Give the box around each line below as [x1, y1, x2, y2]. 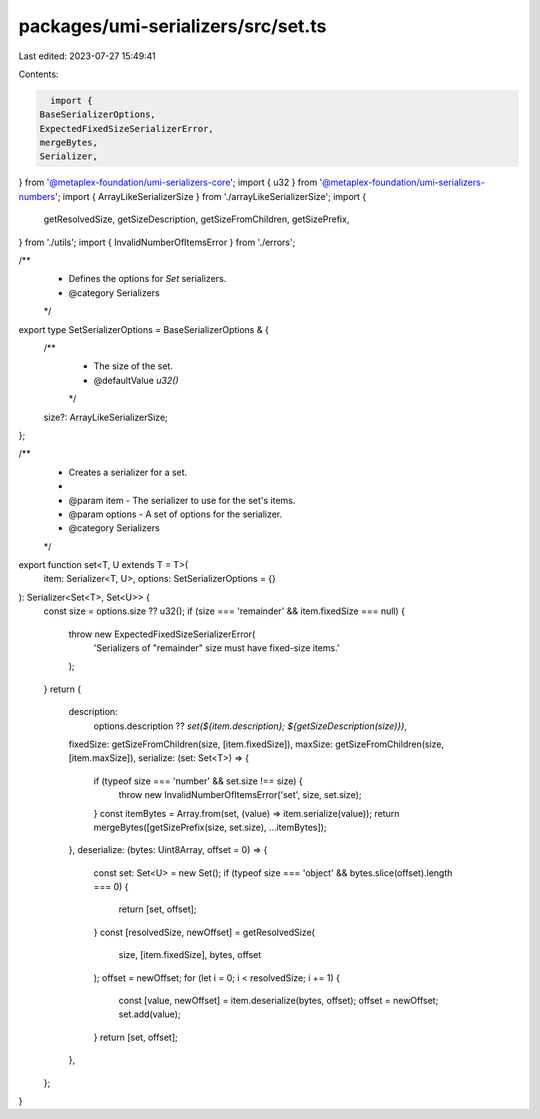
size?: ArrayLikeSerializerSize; [43, 411, 169, 423]
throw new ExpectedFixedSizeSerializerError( [68, 628, 256, 640]
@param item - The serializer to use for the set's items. [68, 494, 296, 506]
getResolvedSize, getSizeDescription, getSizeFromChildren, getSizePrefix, [43, 213, 350, 225]
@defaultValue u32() [93, 374, 179, 386]
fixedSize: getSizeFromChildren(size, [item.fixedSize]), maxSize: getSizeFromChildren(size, [68, 738, 445, 750]
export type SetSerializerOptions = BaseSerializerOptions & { [18, 323, 269, 335]
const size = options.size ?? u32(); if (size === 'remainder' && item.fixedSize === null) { [43, 605, 405, 617]
